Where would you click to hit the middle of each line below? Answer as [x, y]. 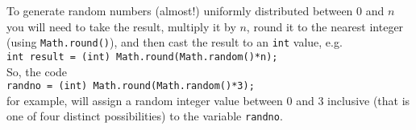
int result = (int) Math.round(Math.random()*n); [142, 57]
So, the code [37, 71]
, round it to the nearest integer [325, 26]
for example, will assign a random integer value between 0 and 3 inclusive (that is [208, 100]
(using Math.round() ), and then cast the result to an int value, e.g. [175, 42]
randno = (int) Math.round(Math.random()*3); [131, 86]
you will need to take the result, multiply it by [121, 26]
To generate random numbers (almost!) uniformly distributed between [180, 10]
